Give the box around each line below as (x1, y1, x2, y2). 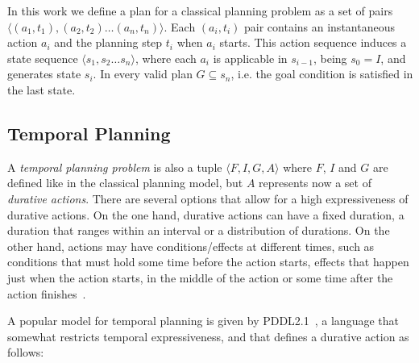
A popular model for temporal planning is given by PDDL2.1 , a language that (7, 312, 399, 329)
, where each (135, 49, 197, 66)
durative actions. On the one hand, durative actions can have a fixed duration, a (7, 206, 404, 223)
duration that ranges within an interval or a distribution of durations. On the (7, 222, 390, 239)
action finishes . (7, 285, 86, 302)
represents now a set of (259, 174, 371, 191)
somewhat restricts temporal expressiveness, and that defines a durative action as (7, 328, 409, 344)
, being (313, 49, 347, 66)
